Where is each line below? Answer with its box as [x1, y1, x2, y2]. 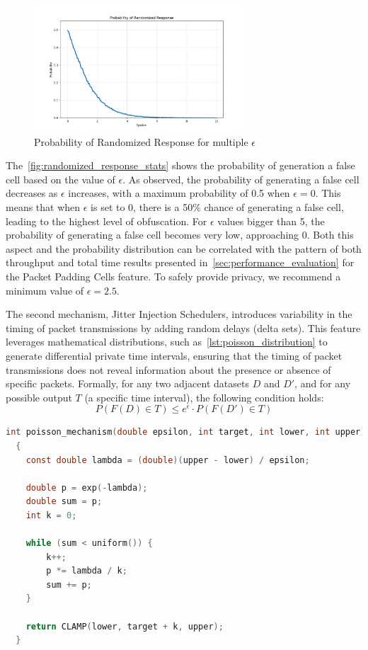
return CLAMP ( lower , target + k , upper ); [25, 621, 224, 632]
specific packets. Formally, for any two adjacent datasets [6, 376, 249, 391]
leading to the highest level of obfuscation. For [6, 213, 207, 228]
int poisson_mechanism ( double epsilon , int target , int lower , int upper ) [6, 427, 366, 438]
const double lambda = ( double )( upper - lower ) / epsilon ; [25, 455, 310, 465]
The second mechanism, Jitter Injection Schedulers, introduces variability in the [6, 307, 352, 321]
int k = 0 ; [25, 510, 77, 520]
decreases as [6, 186, 58, 200]
